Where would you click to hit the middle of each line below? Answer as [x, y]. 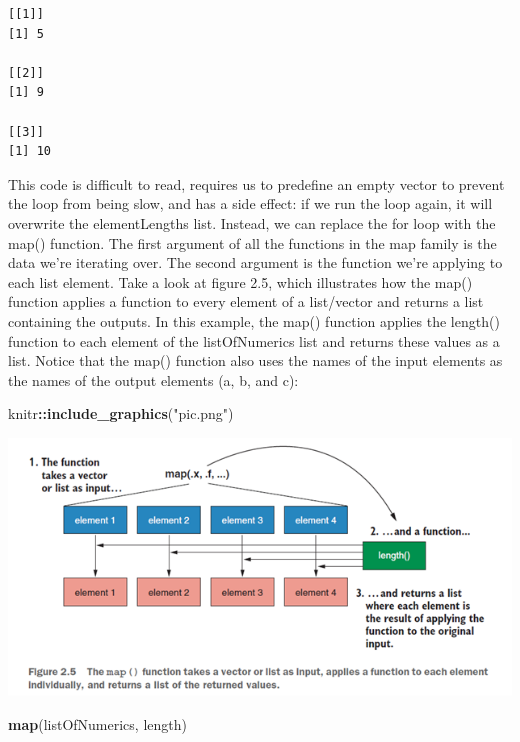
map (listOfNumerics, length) [97, 723]
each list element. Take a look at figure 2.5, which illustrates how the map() [240, 281]
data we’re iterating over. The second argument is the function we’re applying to [255, 262]
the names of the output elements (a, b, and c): [153, 379]
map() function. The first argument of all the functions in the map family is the [252, 242]
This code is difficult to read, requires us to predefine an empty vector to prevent [256, 183]
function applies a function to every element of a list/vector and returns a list [246, 301]
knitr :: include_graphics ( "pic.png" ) [121, 413]
